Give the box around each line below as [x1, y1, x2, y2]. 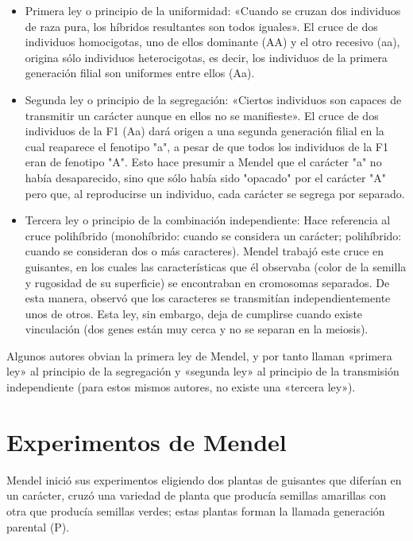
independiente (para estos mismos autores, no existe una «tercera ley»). [6, 379, 356, 395]
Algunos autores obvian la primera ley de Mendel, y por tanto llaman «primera [6, 347, 392, 364]
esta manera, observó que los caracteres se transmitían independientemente [25, 290, 391, 306]
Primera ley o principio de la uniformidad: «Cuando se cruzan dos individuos [25, 2, 401, 18]
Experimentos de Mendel [6, 425, 287, 457]
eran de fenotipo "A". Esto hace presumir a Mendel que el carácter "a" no [25, 154, 382, 170]
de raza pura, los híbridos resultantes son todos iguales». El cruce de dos [25, 18, 378, 34]
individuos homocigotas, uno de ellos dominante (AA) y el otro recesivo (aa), [25, 33, 400, 50]
